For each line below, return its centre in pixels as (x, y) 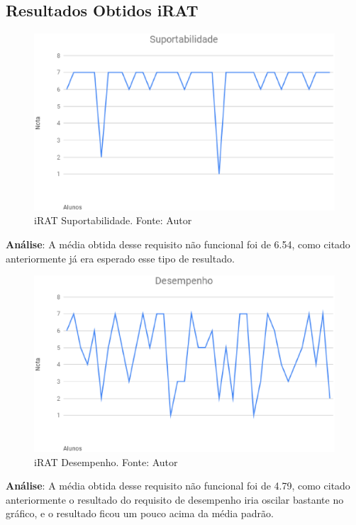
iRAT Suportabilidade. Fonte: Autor (113, 220)
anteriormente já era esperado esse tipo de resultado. (120, 258)
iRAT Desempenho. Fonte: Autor (106, 462)
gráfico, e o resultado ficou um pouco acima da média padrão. (140, 513)
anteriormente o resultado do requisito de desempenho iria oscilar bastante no (175, 499)
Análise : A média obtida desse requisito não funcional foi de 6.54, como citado (178, 244)
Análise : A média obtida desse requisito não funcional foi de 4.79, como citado (178, 486)
